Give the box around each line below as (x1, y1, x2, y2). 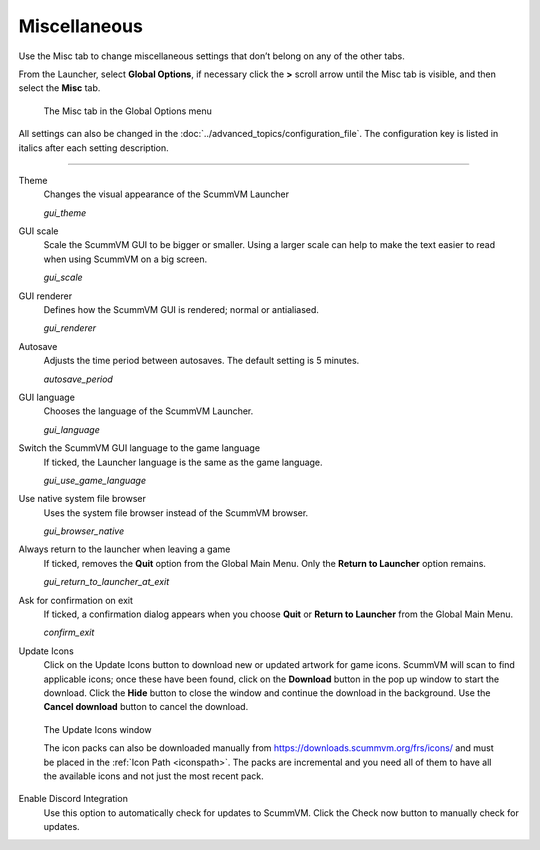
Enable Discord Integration (18, 793, 129, 805)
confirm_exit (43, 626, 95, 639)
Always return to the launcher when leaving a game (18, 543, 231, 555)
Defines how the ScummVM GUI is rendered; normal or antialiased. (43, 304, 320, 316)
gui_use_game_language (43, 474, 147, 486)
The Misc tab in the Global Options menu (43, 105, 212, 117)
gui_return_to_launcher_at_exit (43, 576, 170, 588)
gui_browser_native (43, 525, 125, 537)
